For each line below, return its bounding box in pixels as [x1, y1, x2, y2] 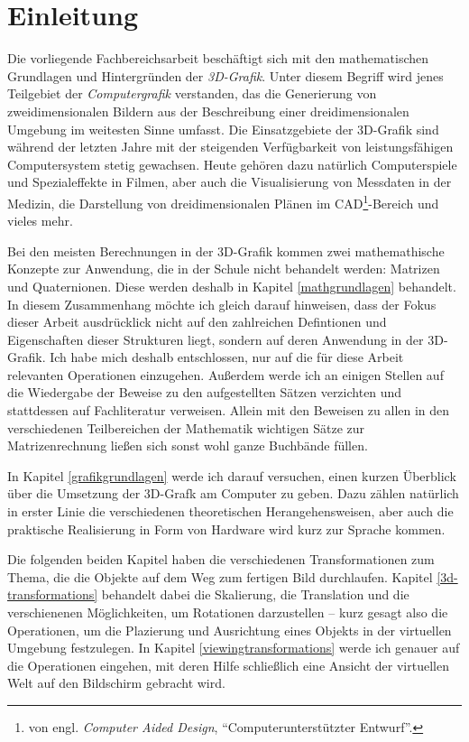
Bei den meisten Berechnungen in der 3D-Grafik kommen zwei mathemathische [7, 241, 445, 260]
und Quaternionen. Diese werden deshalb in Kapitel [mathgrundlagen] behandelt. [7, 276, 456, 295]
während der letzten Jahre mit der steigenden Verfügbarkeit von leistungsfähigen [7, 137, 454, 156]
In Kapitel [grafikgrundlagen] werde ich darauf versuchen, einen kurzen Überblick [7, 466, 456, 485]
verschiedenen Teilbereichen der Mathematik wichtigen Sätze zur [7, 418, 365, 437]
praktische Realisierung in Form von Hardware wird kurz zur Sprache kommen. [7, 519, 446, 538]
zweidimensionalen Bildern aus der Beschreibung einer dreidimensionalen [7, 101, 409, 120]
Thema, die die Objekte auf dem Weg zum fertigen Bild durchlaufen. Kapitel [7, 567, 433, 586]
